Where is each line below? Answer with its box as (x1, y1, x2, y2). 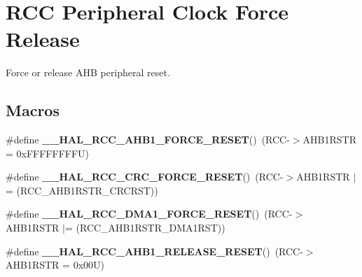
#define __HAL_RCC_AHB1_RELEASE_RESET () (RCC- (6, 243, 303, 258)
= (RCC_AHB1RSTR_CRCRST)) (6, 183, 158, 197)
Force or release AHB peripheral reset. (6, 65, 170, 80)
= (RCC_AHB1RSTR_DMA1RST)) (64, 220, 225, 235)
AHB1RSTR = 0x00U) (6, 257, 104, 272)
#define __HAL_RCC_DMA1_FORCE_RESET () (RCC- (6, 206, 293, 221)
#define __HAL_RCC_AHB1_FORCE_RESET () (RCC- (6, 132, 290, 147)
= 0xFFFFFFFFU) (6, 145, 90, 160)
